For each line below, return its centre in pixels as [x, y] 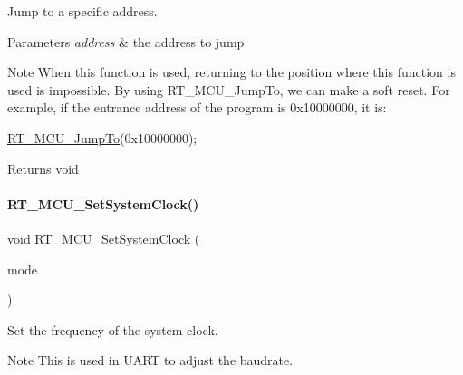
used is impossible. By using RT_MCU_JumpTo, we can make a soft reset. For [229, 89]
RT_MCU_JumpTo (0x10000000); [102, 137]
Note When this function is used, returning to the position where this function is [231, 72]
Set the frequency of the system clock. [113, 329]
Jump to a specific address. [82, 11]
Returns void [43, 168]
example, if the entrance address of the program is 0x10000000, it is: [197, 107]
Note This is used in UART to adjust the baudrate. [150, 360]
